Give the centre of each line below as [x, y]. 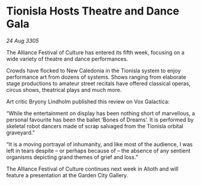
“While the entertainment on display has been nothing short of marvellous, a [101, 113]
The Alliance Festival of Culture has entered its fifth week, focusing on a [95, 52]
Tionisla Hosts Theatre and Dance [93, 11]
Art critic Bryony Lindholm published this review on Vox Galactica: [88, 102]
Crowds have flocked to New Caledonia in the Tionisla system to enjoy [94, 70]
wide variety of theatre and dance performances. [67, 59]
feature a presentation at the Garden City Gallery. [67, 175]
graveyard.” [20, 132]
